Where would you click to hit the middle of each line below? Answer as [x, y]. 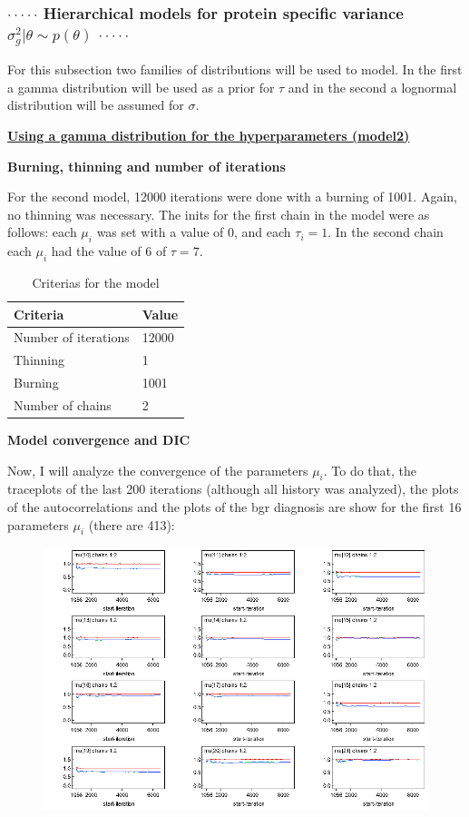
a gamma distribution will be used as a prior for [141, 87]
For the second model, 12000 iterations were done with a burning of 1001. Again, [232, 197]
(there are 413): [132, 524]
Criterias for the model [96, 282]
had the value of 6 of [109, 251]
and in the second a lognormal [372, 87]
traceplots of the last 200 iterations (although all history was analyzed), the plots [233, 489]
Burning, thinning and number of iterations [147, 166]
